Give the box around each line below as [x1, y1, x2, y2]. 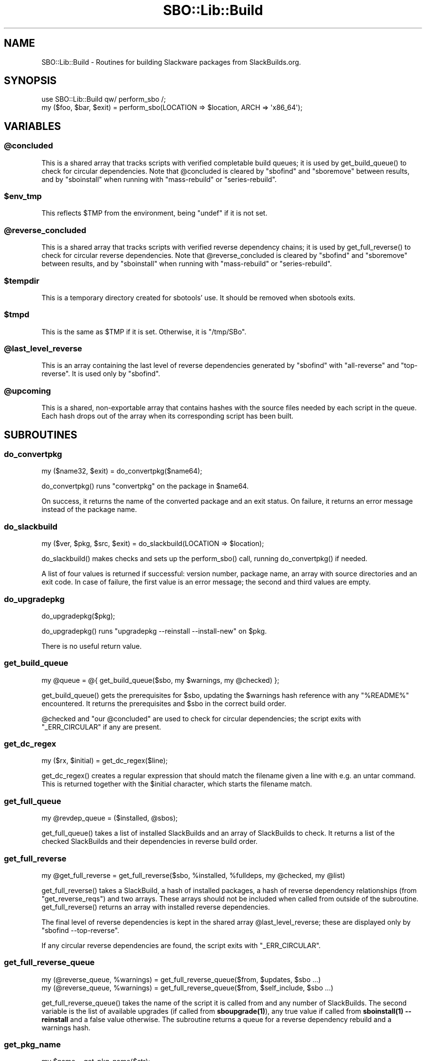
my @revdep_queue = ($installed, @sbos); [41, 814, 178, 823]
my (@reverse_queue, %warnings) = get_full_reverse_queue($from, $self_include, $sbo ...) [41, 983, 334, 992]
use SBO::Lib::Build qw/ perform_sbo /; [41, 95, 166, 104]
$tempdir [4, 275, 39, 286]
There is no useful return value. [41, 641, 142, 650]
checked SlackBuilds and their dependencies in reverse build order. [41, 837, 258, 846]
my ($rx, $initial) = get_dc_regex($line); [41, 756, 168, 765]
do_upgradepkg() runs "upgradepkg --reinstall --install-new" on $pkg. [41, 626, 267, 635]
